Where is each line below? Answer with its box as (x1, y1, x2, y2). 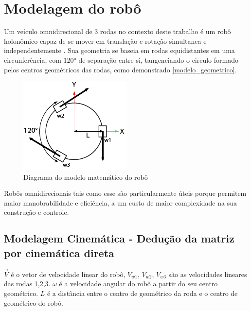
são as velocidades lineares (168, 269, 247, 279)
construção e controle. (4, 207, 69, 217)
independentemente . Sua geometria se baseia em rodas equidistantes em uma (4, 45, 235, 55)
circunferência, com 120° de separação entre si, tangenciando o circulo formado (4, 54, 239, 65)
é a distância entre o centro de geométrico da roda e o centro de (47, 288, 238, 298)
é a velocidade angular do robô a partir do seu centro (59, 278, 218, 289)
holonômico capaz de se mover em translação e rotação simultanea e (4, 35, 207, 46)
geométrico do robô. (4, 297, 63, 308)
